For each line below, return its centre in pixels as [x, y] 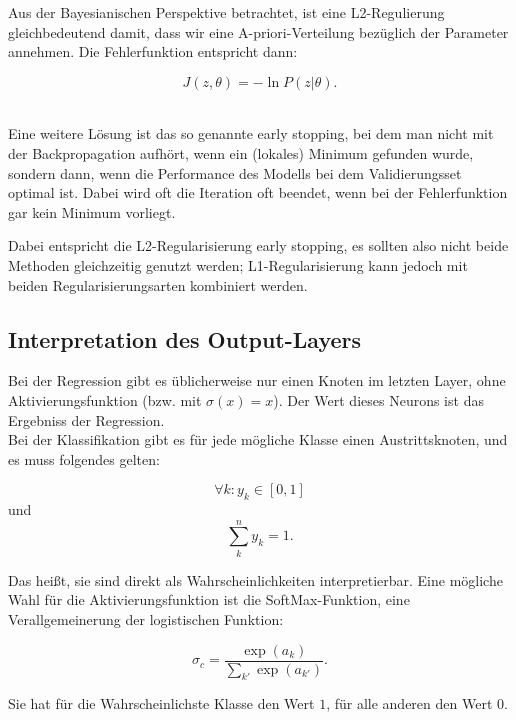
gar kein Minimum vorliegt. [92, 211]
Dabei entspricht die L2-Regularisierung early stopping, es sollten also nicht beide [258, 245]
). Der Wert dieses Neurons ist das [378, 399]
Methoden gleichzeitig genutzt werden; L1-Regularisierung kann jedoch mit [238, 264]
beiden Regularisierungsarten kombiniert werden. [158, 284]
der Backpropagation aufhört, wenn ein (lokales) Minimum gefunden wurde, [241, 152]
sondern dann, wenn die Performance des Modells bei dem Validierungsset [235, 172]
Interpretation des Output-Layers [185, 338]
